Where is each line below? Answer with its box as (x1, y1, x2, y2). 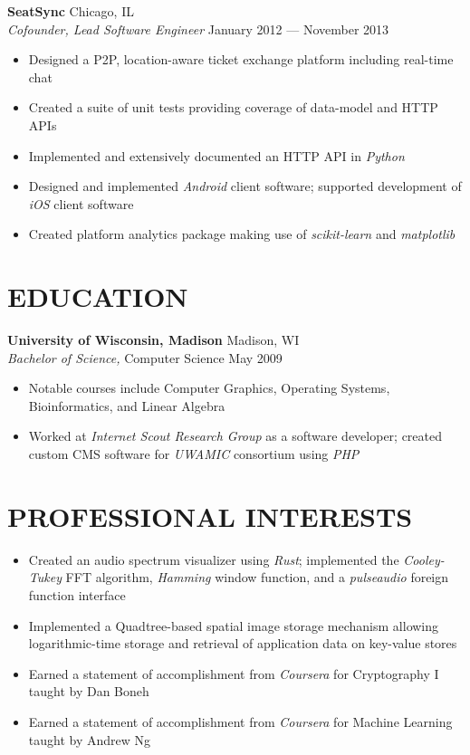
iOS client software (28, 194, 134, 213)
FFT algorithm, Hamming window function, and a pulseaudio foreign (65, 568, 449, 587)
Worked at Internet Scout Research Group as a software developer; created (28, 426, 443, 445)
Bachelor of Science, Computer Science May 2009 (7, 348, 283, 367)
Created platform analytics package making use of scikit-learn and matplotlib (28, 225, 456, 244)
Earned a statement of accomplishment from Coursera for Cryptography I (28, 664, 439, 683)
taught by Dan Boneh (28, 682, 149, 701)
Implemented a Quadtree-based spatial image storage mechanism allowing (28, 616, 439, 635)
